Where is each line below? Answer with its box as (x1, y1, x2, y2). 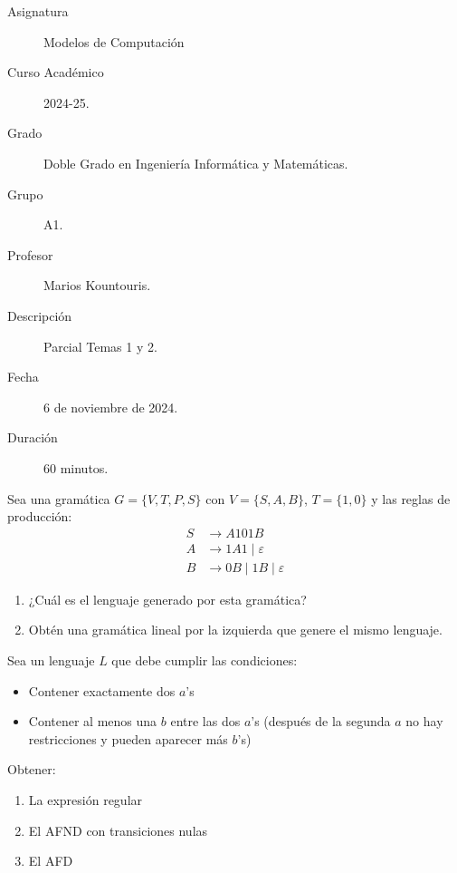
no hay (405, 712, 443, 731)
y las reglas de (371, 489, 451, 508)
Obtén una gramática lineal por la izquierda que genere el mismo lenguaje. (28, 620, 443, 639)
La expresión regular (28, 790, 143, 809)
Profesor (7, 245, 53, 264)
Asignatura (7, 2, 69, 20)
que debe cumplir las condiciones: (111, 650, 298, 669)
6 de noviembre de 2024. (43, 397, 178, 416)
